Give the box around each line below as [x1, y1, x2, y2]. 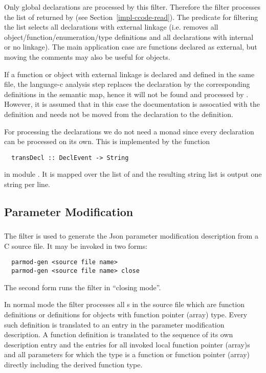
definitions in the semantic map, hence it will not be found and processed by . [4, 88, 249, 99]
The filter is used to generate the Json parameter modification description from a [4, 230, 258, 241]
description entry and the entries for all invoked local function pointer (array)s [4, 339, 250, 349]
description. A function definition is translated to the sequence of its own [4, 329, 233, 340]
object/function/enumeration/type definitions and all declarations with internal [4, 31, 254, 42]
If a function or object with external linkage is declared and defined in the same [4, 68, 255, 79]
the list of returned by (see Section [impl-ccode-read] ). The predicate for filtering [4, 11, 258, 22]
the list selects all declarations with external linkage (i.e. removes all [4, 21, 218, 32]
